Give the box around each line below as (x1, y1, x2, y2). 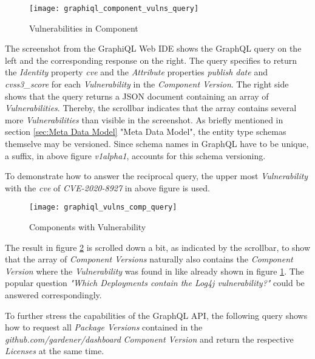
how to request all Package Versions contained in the (5, 321, 203, 333)
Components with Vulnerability (29, 221, 146, 233)
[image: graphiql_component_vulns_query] (29, 4, 199, 13)
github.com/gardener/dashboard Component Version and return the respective (5, 332, 294, 345)
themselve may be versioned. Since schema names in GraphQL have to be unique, (5, 137, 309, 149)
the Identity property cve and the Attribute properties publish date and (5, 66, 268, 78)
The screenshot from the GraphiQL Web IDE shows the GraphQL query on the (5, 42, 302, 55)
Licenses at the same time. (5, 344, 104, 357)
